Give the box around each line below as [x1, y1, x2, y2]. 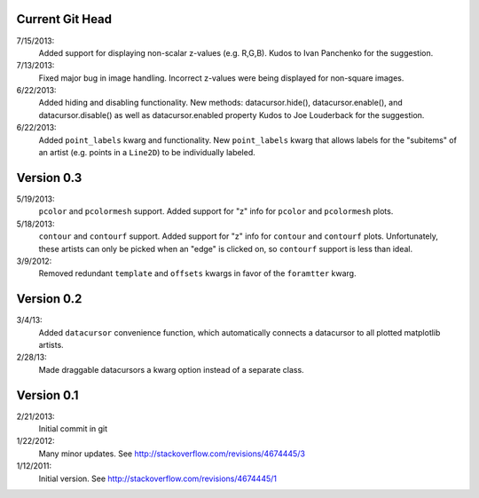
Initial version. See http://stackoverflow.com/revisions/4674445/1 [38, 473, 277, 484]
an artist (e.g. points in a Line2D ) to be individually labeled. [38, 147, 256, 158]
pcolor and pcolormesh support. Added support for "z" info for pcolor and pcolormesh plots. [38, 206, 394, 217]
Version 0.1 [16, 387, 79, 403]
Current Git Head [16, 12, 113, 27]
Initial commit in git [38, 423, 108, 434]
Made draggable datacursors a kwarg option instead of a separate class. [38, 364, 305, 375]
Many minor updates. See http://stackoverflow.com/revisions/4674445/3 [38, 448, 306, 459]
